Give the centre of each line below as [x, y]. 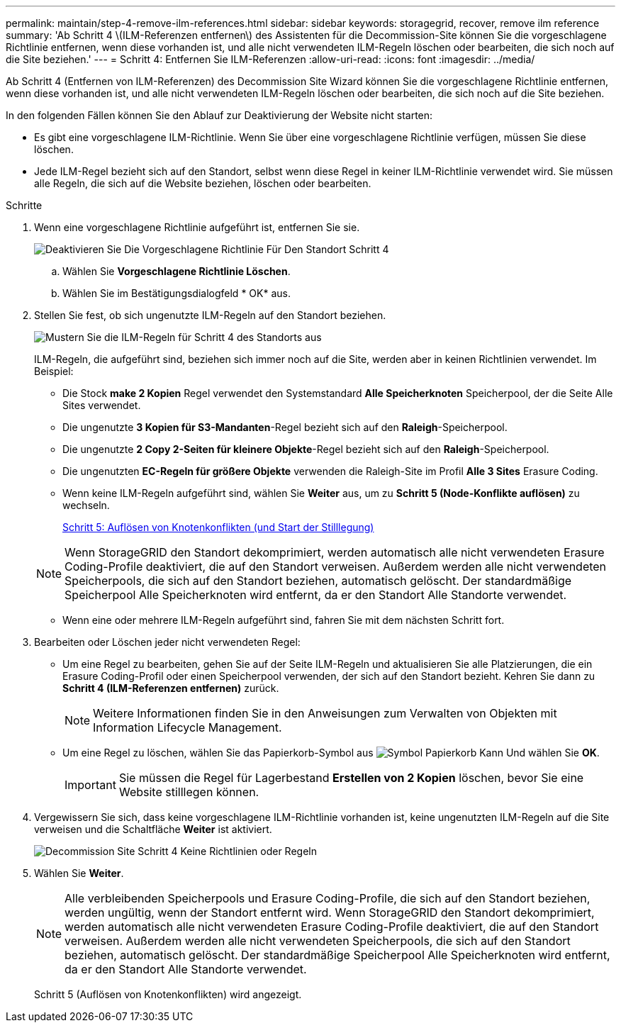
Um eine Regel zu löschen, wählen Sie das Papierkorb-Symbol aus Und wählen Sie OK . [331, 753]
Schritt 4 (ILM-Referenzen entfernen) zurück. [171, 688]
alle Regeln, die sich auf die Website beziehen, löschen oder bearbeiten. [203, 183]
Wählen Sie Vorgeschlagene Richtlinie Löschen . [177, 271]
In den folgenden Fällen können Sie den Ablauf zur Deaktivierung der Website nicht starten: [219, 115]
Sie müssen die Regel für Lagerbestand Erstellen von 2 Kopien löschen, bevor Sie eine [351, 778]
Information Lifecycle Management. [188, 727]
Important [90, 785]
